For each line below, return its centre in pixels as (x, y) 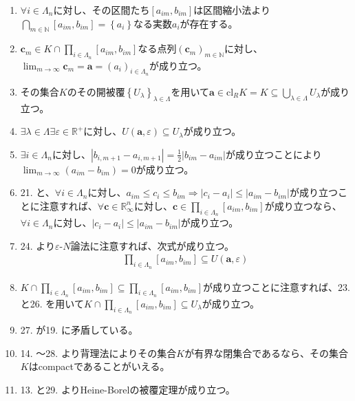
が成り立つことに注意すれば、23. (277, 286)
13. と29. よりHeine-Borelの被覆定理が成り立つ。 (128, 389)
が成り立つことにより (273, 154)
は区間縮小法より (232, 10)
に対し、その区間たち (101, 10)
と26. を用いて (52, 303)
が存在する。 (209, 23)
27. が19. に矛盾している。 (79, 329)
